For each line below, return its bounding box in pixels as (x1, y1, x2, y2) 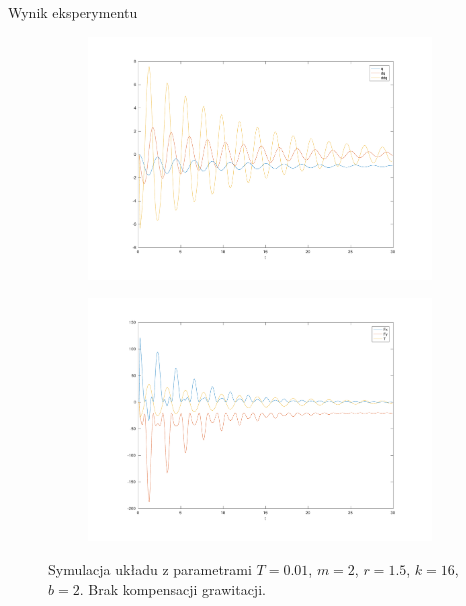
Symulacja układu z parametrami (48, 559, 252, 579)
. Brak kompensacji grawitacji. (79, 578, 266, 599)
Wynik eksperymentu (8, 2, 138, 22)
